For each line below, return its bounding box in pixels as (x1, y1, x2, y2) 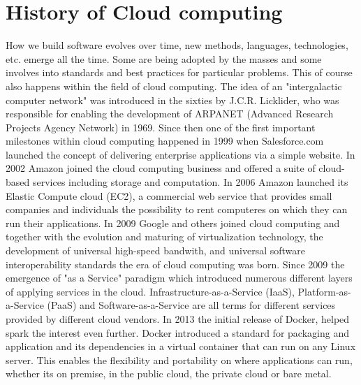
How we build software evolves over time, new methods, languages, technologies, (6, 38, 348, 52)
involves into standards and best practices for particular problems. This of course (6, 65, 353, 80)
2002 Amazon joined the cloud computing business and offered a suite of (6, 161, 316, 175)
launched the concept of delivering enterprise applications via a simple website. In (6, 147, 355, 161)
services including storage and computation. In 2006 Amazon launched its (32, 175, 348, 189)
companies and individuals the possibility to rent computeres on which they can (6, 202, 348, 217)
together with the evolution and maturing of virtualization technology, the (6, 229, 323, 244)
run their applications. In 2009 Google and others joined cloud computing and (6, 215, 340, 230)
